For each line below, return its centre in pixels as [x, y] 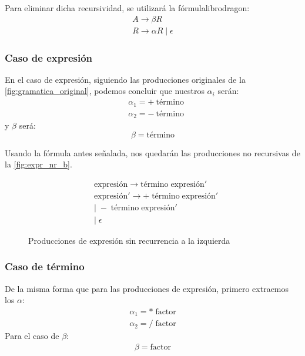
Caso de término [45, 266]
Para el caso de [32, 336]
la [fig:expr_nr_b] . [38, 164]
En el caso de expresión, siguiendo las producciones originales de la [125, 79]
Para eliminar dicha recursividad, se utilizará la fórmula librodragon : [127, 8]
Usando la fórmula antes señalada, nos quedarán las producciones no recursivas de [152, 152]
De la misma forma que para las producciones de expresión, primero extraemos [147, 288]
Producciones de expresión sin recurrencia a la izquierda [129, 240]
